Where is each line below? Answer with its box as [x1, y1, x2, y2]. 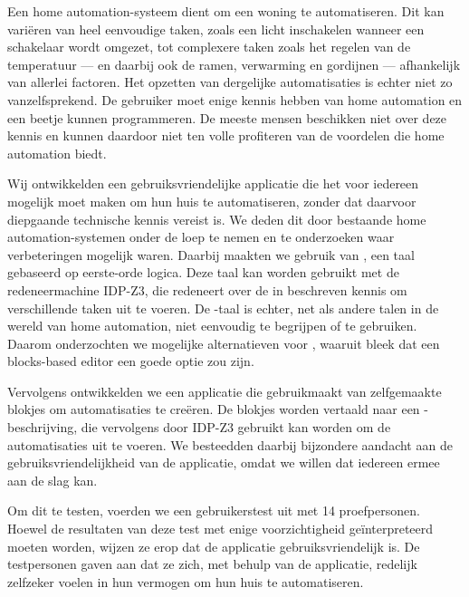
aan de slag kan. [7, 470, 98, 489]
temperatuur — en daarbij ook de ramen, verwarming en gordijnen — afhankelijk [7, 54, 461, 73]
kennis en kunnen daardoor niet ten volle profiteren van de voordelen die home [7, 126, 445, 145]
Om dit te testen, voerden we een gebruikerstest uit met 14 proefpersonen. [7, 501, 420, 520]
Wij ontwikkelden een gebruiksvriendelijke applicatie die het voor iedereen [7, 174, 419, 193]
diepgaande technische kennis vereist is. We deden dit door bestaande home [7, 209, 426, 228]
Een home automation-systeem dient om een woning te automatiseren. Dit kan [7, 2, 445, 20]
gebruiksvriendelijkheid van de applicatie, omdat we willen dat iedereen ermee [7, 453, 440, 472]
